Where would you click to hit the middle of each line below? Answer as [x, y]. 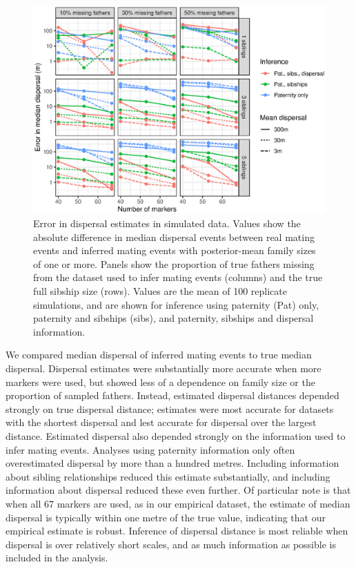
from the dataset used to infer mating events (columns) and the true [178, 277]
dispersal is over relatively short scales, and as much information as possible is [171, 544]
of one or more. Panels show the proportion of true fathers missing [174, 263]
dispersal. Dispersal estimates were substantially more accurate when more [164, 368]
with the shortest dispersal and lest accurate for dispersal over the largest [161, 422]
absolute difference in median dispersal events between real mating [174, 237]
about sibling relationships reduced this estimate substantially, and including [168, 476]
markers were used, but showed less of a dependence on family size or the [160, 382]
